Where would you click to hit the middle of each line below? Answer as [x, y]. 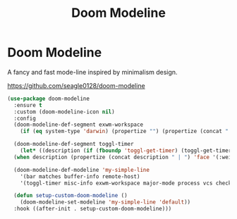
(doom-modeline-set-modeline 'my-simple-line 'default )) [105, 202]
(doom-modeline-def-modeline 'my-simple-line [82, 170]
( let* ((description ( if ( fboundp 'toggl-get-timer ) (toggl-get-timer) [127, 151]
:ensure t [28, 105]
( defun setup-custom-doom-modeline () [71, 196]
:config [25, 118]
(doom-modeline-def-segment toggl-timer [74, 144]
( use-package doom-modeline [49, 99]
